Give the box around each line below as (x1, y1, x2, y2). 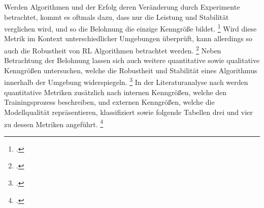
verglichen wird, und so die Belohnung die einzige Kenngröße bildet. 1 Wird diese (4, 22, 257, 34)
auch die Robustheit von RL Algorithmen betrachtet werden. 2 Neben (4, 44, 221, 55)
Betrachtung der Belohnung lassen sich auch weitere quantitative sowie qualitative (4, 55, 260, 66)
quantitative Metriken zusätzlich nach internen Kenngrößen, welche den (4, 86, 227, 97)
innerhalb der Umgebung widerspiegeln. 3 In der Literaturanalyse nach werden (4, 75, 248, 87)
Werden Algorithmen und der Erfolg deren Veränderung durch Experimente (4, 2, 240, 12)
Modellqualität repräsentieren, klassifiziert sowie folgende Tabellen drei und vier (4, 106, 253, 117)
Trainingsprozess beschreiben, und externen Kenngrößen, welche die (4, 97, 215, 107)
